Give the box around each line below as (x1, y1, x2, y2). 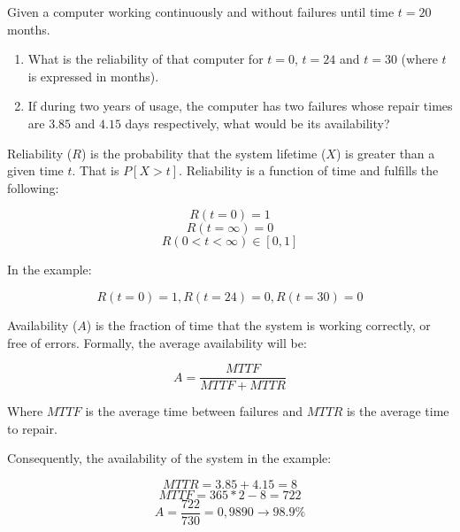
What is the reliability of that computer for (27, 50, 264, 68)
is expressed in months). (27, 66, 159, 85)
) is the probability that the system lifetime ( (80, 143, 326, 162)
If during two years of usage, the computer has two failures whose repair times (27, 96, 453, 115)
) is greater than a (335, 143, 435, 162)
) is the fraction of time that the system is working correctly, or (86, 315, 431, 334)
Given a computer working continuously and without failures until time (7, 3, 395, 20)
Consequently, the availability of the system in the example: (7, 449, 332, 467)
